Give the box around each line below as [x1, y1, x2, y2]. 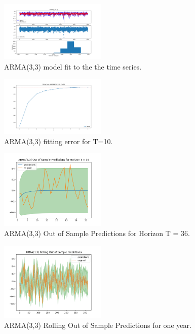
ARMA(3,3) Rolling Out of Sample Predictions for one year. [4, 320, 191, 330]
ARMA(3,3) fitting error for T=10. [4, 136, 113, 146]
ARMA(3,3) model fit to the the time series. [4, 61, 142, 72]
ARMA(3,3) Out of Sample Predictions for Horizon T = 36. [4, 228, 190, 239]
